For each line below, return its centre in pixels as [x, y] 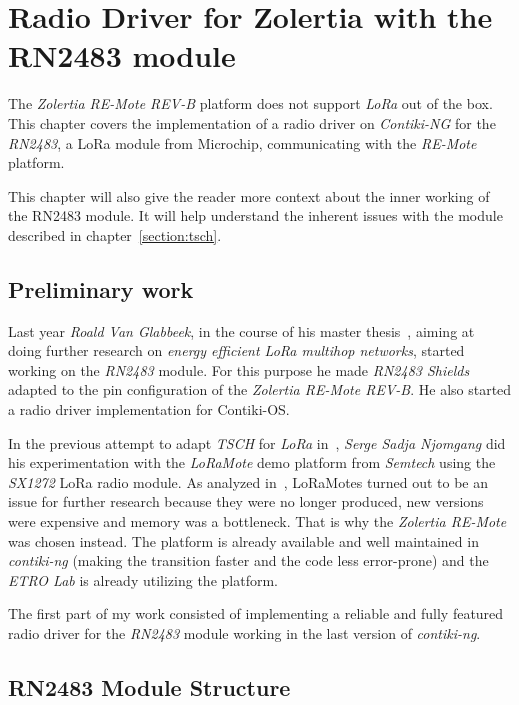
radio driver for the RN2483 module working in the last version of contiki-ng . [244, 632]
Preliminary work [101, 288]
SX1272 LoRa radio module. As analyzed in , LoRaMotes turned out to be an [248, 481]
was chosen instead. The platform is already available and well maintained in [243, 540]
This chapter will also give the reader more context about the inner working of [249, 195]
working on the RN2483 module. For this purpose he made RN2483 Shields [239, 369]
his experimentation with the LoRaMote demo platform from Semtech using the [252, 462]
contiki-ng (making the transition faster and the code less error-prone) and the [248, 560]
